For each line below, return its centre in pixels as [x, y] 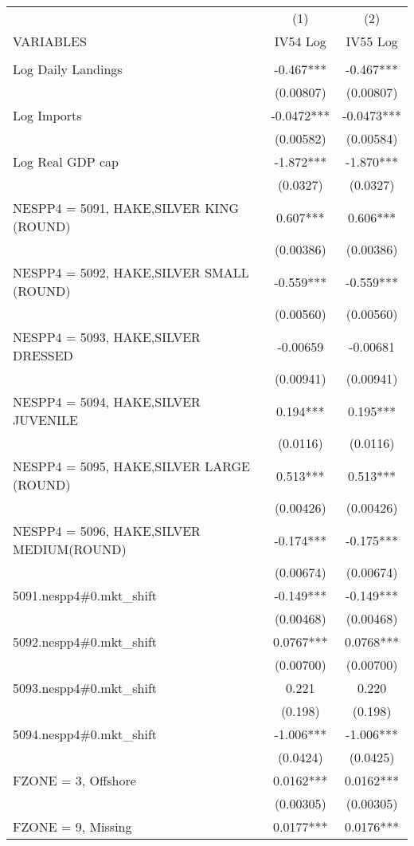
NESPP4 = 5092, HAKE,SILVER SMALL [131, 272]
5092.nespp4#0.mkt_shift [85, 641]
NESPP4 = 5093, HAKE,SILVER [107, 337]
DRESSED [43, 355]
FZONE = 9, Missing [72, 826]
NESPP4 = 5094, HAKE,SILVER [107, 401]
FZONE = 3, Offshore [74, 780]
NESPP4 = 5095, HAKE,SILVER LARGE [131, 466]
